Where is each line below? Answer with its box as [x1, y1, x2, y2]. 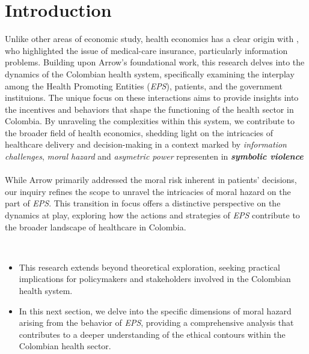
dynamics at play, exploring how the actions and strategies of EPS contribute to [5, 209, 300, 221]
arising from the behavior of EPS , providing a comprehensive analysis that [19, 316, 294, 329]
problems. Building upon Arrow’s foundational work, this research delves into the [5, 56, 305, 68]
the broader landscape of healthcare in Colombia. [5, 220, 186, 233]
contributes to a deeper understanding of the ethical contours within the [19, 328, 286, 340]
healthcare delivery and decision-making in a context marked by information [5, 138, 287, 151]
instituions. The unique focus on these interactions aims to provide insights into [5, 91, 299, 104]
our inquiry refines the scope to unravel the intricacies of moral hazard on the [5, 185, 291, 197]
